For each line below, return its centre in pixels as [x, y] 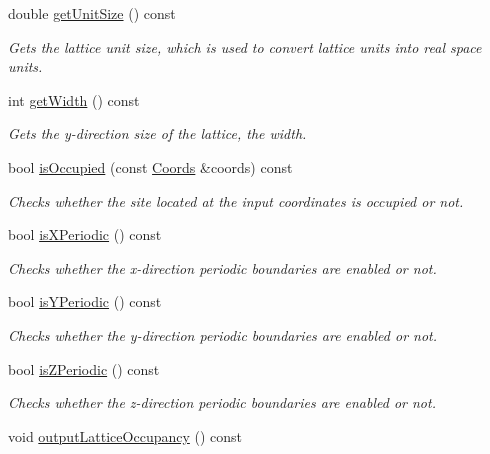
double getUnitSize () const [92, 13]
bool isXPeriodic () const [85, 234]
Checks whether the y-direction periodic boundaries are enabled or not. [223, 334]
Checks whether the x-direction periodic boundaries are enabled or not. [222, 267]
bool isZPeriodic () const [84, 368]
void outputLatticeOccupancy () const [125, 435]
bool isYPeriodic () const [85, 301]
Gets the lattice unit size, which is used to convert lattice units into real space [245, 46]
